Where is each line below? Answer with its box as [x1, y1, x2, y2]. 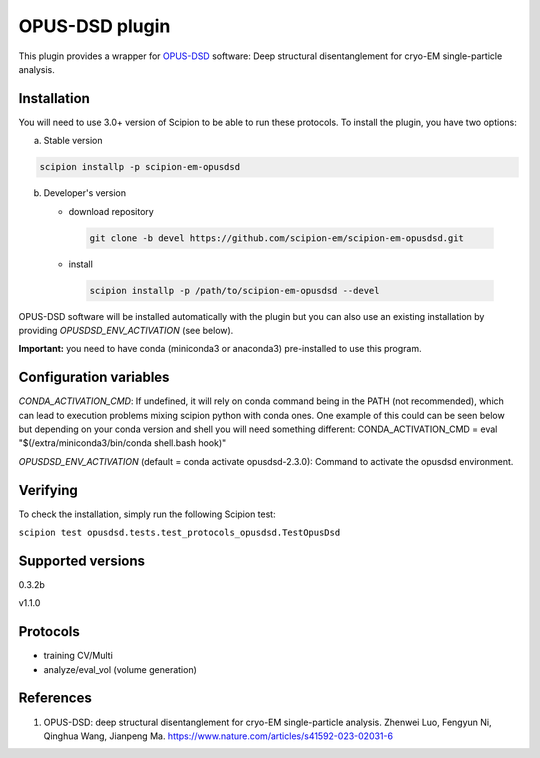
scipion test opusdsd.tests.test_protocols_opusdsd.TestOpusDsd [18, 527, 341, 539]
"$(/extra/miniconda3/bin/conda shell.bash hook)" [18, 437, 227, 449]
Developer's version [43, 187, 127, 199]
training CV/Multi [43, 650, 114, 662]
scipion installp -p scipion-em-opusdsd [39, 161, 240, 173]
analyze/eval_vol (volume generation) [43, 663, 197, 675]
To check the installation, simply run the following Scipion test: [18, 508, 276, 520]
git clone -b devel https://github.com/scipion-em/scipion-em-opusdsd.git [89, 232, 465, 244]
